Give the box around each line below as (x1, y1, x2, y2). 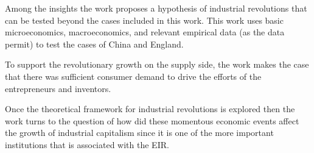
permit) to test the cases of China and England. (5, 37, 184, 50)
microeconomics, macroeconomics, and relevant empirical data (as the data (5, 26, 285, 38)
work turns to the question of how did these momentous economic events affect (5, 114, 299, 127)
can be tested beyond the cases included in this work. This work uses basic (5, 13, 284, 26)
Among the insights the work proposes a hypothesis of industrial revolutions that (5, 2, 307, 14)
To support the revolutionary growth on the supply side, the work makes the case (5, 58, 309, 71)
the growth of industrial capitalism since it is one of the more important (5, 126, 274, 139)
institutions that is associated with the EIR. (5, 138, 169, 151)
